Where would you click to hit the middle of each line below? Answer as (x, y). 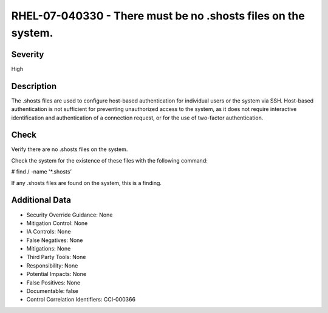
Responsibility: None (52, 265)
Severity (28, 54)
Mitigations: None (49, 249)
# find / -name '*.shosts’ (42, 172)
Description (34, 86)
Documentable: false (52, 291)
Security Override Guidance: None (70, 215)
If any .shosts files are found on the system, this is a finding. (87, 183)
